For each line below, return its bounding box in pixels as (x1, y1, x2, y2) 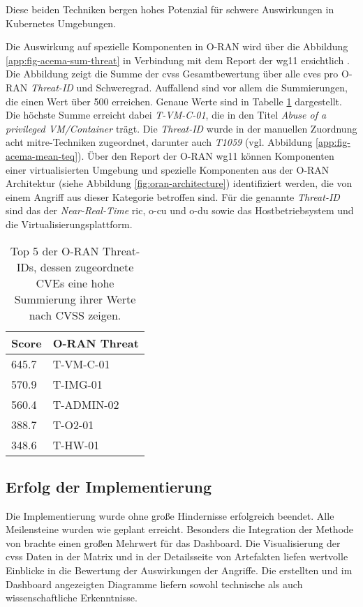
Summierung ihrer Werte (14, 290, 136, 307)
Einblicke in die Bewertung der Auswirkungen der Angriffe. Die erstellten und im (6, 563, 353, 578)
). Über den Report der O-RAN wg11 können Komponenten (77, 148, 334, 163)
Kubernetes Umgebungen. (6, 15, 117, 30)
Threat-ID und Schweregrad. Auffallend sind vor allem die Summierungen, (30, 80, 348, 94)
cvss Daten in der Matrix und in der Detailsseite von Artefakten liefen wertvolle (6, 549, 348, 564)
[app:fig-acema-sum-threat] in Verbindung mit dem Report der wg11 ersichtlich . (6, 52, 350, 67)
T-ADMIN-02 (52, 396, 119, 412)
